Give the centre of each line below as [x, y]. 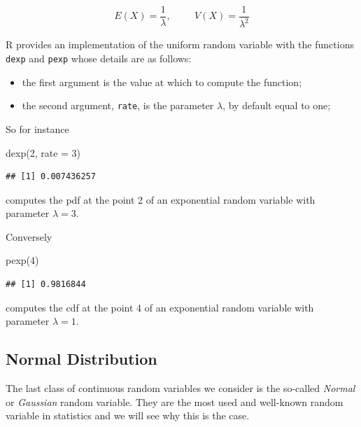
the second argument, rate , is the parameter [118, 105]
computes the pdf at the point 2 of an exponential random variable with [161, 199]
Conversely [29, 236]
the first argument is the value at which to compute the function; [162, 82]
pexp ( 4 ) [22, 260]
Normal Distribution [82, 359]
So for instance [37, 128]
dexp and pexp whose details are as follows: [99, 58]
